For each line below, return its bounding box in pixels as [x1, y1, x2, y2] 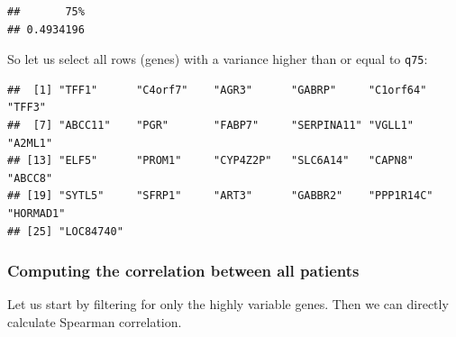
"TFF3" [7, 101, 46, 114]
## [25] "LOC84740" [7, 224, 123, 238]
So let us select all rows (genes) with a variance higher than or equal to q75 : [7, 50, 428, 68]
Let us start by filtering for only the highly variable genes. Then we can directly [7, 295, 449, 314]
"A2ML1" [7, 136, 53, 150]
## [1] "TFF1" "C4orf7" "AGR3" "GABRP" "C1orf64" [7, 83, 427, 96]
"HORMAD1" [7, 207, 66, 220]
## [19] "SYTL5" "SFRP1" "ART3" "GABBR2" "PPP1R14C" [7, 189, 433, 203]
